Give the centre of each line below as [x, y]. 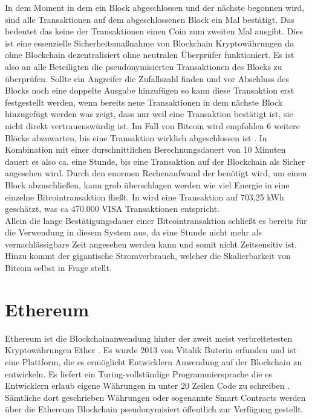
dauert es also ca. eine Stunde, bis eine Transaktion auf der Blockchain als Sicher [155, 161]
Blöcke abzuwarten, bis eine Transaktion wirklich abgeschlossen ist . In [136, 137]
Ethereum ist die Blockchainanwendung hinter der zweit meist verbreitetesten [149, 338]
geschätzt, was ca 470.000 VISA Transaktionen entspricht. [112, 209]
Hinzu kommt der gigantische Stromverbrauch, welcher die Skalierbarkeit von [148, 256]
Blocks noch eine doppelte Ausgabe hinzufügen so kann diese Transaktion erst [150, 90]
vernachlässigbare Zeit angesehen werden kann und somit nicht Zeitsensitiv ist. [151, 244]
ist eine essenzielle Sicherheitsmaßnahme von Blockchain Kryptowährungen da [150, 43]
